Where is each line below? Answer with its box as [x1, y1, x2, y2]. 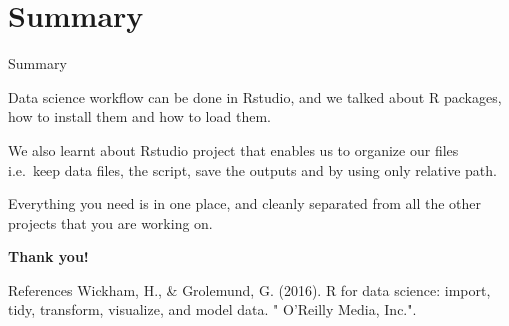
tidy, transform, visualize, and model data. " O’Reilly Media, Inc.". [8, 299, 417, 320]
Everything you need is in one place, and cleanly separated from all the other [8, 193, 482, 214]
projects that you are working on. [8, 212, 213, 233]
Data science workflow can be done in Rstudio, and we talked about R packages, [8, 86, 502, 107]
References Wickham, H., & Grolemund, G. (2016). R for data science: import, [8, 279, 491, 300]
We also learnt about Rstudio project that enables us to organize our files [8, 139, 459, 160]
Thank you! [8, 246, 89, 267]
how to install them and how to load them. [8, 106, 271, 127]
